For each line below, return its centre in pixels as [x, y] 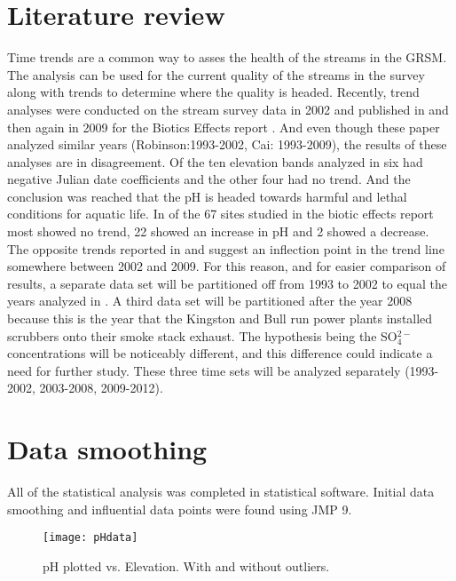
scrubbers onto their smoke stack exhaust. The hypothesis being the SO [202, 335]
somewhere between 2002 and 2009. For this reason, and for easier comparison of [227, 266]
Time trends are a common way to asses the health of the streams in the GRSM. [227, 57]
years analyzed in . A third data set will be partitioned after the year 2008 [210, 301]
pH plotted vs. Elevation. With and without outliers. [186, 565]
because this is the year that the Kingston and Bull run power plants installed [220, 318]
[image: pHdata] [90, 538]
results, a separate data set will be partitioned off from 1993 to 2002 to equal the [227, 283]
